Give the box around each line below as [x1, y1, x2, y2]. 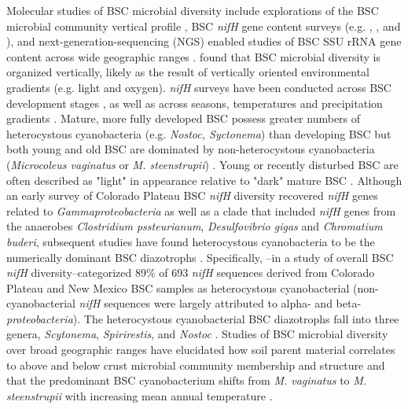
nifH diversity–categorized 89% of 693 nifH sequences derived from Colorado [6, 264, 375, 281]
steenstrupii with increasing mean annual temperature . [6, 387, 273, 403]
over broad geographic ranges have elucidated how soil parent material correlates [6, 341, 395, 358]
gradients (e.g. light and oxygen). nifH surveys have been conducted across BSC [6, 79, 391, 95]
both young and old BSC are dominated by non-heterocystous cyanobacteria [6, 141, 375, 157]
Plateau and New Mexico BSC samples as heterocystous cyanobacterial [6, 279, 350, 296]
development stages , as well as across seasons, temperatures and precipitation [6, 94, 383, 111]
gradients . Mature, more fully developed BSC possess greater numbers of [6, 110, 361, 127]
